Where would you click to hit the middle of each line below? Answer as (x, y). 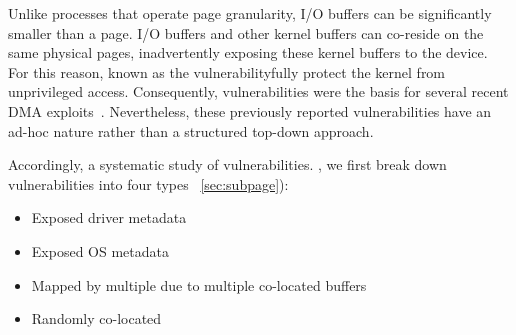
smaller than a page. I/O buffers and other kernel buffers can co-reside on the (246, 32)
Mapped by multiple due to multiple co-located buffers (199, 284)
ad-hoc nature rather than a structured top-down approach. (191, 130)
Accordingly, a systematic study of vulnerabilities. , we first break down (227, 164)
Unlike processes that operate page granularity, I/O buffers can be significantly (250, 13)
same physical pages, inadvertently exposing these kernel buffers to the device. (248, 52)
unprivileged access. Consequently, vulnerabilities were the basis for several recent (258, 91)
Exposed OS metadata (100, 250)
